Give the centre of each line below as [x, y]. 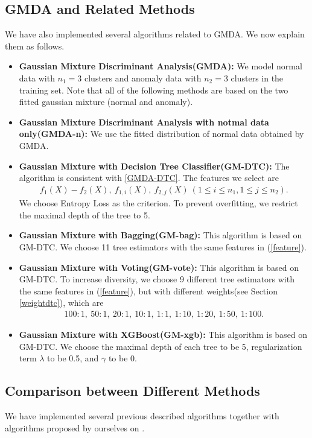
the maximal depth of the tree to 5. [84, 214]
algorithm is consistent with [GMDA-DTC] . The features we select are [149, 178]
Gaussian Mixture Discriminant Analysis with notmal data [144, 122]
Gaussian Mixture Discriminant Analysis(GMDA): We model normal [161, 66]
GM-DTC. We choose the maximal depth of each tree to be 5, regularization [161, 346]
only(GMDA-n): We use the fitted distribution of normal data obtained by [161, 134]
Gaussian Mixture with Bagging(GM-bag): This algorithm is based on [161, 235]
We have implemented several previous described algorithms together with [142, 415]
